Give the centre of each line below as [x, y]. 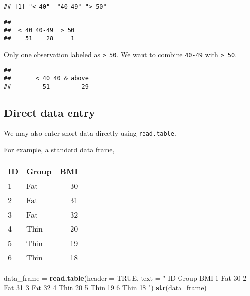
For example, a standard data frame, [59, 150]
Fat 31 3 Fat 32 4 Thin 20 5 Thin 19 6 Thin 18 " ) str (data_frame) [105, 287]
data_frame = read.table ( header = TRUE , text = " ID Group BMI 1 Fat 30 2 [125, 277]
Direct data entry [50, 112]
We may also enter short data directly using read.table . [90, 133]
